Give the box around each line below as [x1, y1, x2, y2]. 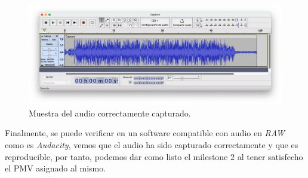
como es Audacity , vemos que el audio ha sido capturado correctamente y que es [5, 139, 298, 151]
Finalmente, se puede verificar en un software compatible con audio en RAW [5, 127, 285, 139]
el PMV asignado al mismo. [5, 162, 106, 174]
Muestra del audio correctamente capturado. [29, 106, 191, 119]
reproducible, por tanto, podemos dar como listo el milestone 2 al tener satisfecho [5, 150, 303, 162]
